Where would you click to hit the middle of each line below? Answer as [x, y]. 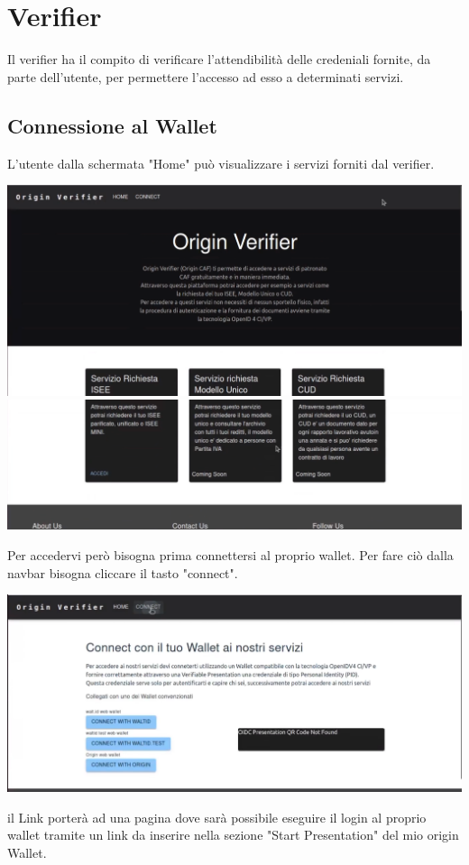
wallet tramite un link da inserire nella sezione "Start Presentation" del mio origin [233, 835]
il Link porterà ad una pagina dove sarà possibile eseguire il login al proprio [217, 817]
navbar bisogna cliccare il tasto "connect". [123, 572]
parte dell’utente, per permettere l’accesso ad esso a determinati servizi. [206, 76]
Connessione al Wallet [112, 125]
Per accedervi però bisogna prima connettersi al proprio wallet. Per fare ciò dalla [230, 555]
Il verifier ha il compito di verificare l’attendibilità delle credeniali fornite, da [219, 59]
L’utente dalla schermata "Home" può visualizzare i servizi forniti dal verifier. [221, 163]
